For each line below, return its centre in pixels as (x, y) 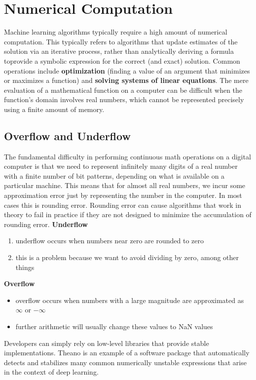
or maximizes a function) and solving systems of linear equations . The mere (126, 80)
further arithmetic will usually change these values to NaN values (114, 326)
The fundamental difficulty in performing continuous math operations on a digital (128, 156)
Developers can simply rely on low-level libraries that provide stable (107, 343)
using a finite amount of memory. (54, 109)
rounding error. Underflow (46, 224)
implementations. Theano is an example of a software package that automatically (127, 353)
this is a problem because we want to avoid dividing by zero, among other (127, 257)
